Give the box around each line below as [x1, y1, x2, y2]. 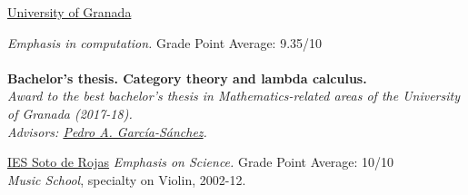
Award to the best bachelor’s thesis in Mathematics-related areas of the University [7, 86, 461, 105]
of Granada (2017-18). [7, 103, 133, 122]
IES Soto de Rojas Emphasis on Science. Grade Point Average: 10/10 [7, 152, 394, 171]
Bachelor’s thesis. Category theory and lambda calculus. [7, 68, 367, 87]
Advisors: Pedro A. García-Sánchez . [7, 122, 207, 141]
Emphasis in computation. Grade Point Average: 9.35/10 [7, 33, 323, 52]
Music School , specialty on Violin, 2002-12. [7, 170, 246, 189]
